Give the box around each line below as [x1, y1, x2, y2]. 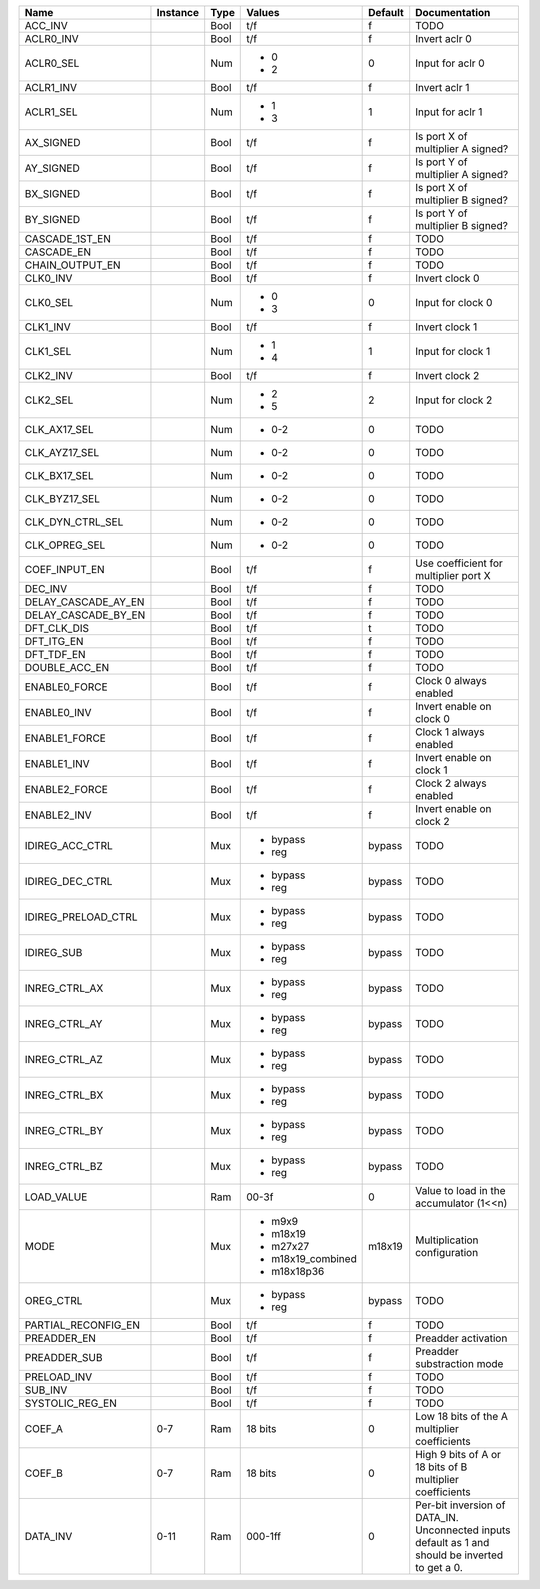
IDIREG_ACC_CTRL [24, 839, 114, 852]
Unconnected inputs [415, 1523, 511, 1537]
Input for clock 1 [415, 345, 491, 358]
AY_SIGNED [24, 161, 80, 175]
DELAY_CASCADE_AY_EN [24, 595, 145, 609]
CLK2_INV [24, 369, 74, 382]
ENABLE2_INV [24, 808, 92, 822]
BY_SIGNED [24, 213, 81, 226]
